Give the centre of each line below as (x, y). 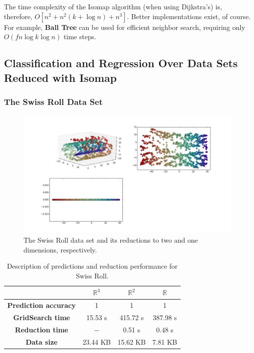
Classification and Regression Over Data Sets (121, 63)
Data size (42, 341)
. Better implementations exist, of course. (189, 16)
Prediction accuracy (42, 305)
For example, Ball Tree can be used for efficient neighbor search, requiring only (125, 27)
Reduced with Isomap (60, 77)
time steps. (80, 37)
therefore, (18, 16)
